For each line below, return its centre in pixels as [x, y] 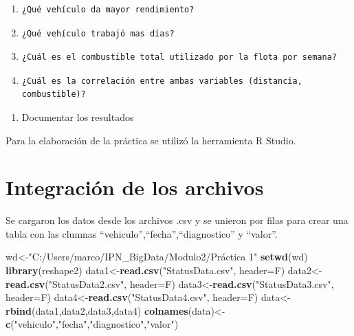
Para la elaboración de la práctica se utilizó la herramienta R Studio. [151, 140]
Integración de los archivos [135, 187]
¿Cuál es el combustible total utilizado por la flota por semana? [179, 57]
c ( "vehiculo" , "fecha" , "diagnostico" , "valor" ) [92, 324]
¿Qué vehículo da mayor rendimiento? [108, 10]
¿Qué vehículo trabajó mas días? [98, 33]
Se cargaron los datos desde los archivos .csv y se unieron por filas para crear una [177, 220]
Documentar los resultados [78, 116]
